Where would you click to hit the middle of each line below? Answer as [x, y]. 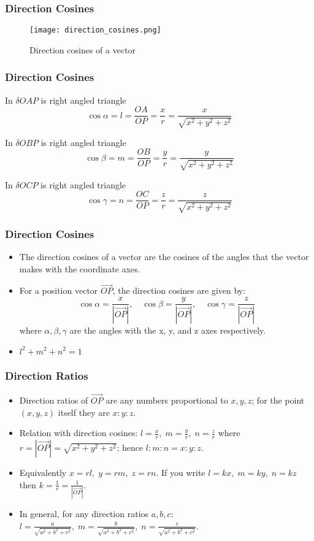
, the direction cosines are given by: [179, 290]
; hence [130, 447]
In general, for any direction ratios [84, 513]
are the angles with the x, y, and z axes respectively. [168, 330]
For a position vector [59, 290]
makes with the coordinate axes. [80, 268]
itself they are [84, 412]
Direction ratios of [54, 400]
